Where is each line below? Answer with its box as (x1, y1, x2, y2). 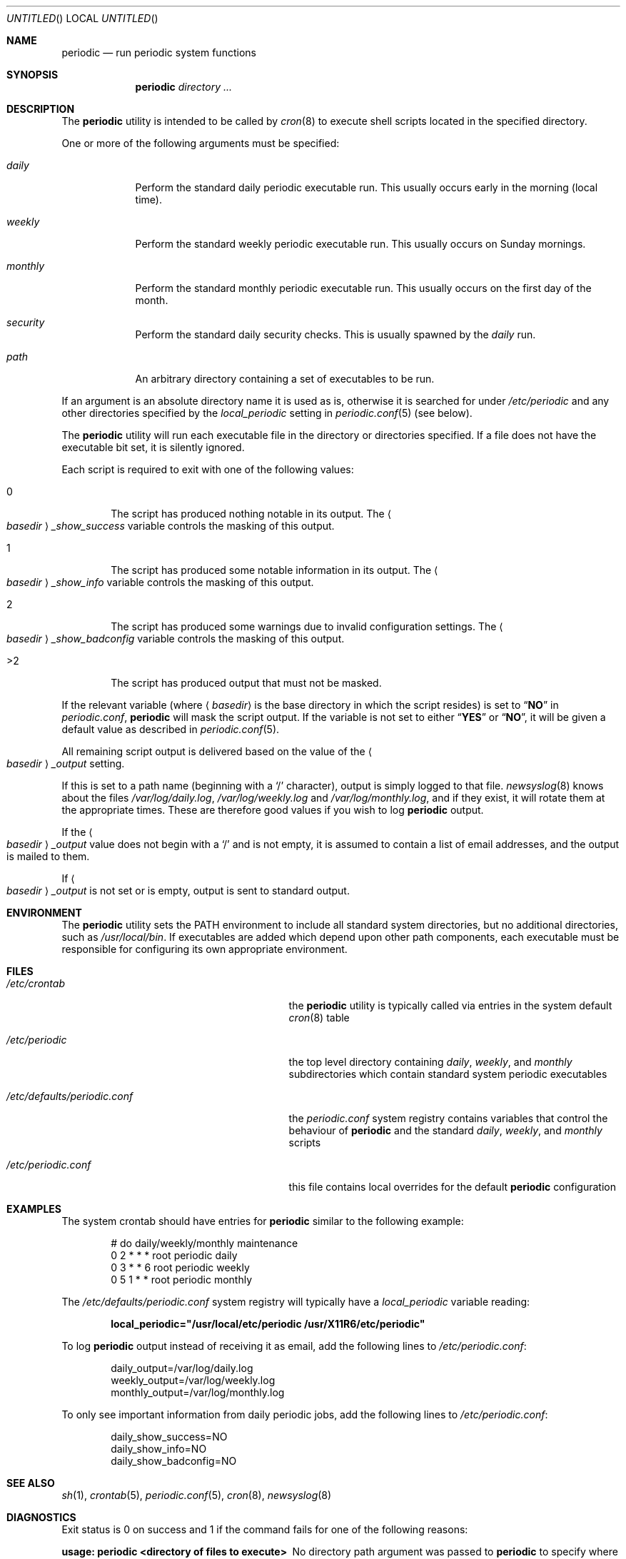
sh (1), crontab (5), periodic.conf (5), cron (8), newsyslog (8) (61, 1489, 332, 1501)
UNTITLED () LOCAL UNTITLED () (6, 12, 158, 24)
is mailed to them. (6, 850, 90, 862)
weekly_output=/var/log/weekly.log (111, 1374, 276, 1386)
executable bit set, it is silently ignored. (61, 441, 245, 453)
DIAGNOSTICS (6, 1511, 76, 1523)
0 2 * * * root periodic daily (111, 1249, 238, 1261)
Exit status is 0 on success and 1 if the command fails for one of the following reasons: (61, 1523, 468, 1535)
